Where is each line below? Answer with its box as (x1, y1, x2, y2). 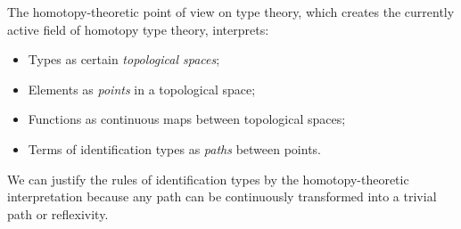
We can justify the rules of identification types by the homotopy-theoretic (7, 169, 409, 188)
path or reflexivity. (7, 204, 109, 223)
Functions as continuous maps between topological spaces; (28, 110, 346, 128)
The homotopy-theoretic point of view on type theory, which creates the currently (7, 3, 455, 20)
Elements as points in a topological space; (28, 79, 256, 98)
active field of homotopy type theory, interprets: (7, 20, 269, 38)
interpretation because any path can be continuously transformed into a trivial (7, 187, 437, 206)
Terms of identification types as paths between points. (28, 139, 321, 158)
